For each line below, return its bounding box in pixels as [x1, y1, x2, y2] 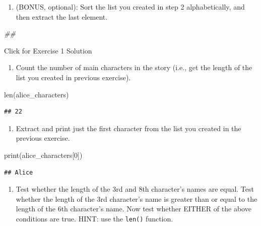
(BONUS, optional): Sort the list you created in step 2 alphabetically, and [16, 2, 245, 12]
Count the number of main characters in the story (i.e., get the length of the [16, 62, 252, 73]
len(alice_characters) [4, 89, 69, 99]
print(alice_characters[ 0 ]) [4, 149, 83, 160]
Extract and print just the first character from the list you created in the [16, 123, 241, 133]
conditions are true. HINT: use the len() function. [16, 213, 173, 223]
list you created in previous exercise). [16, 72, 131, 82]
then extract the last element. [16, 11, 108, 22]
